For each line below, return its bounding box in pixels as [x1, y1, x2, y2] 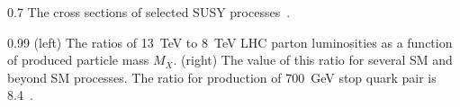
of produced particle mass [7, 50, 149, 69]
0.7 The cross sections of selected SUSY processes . [7, 3, 291, 21]
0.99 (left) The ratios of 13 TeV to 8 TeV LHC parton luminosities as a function [7, 32, 453, 51]
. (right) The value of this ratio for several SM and [173, 50, 453, 69]
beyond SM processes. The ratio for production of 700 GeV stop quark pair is [7, 67, 437, 86]
